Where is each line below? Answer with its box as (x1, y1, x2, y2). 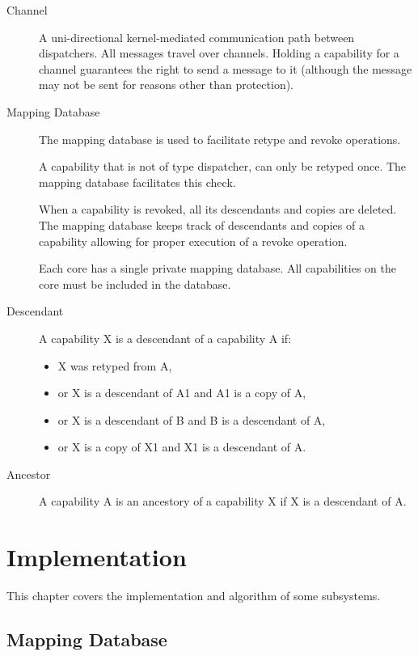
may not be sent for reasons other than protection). (39, 76, 293, 93)
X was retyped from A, (57, 357, 172, 374)
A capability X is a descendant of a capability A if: (39, 329, 292, 346)
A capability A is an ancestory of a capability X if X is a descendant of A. (39, 493, 407, 510)
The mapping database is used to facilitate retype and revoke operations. (39, 130, 401, 147)
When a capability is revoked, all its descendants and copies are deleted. (39, 201, 397, 218)
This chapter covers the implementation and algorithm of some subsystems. (6, 587, 381, 604)
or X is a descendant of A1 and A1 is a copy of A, (57, 384, 306, 401)
